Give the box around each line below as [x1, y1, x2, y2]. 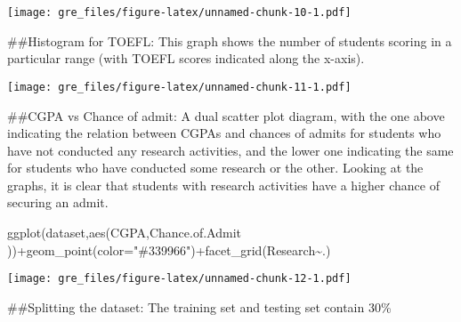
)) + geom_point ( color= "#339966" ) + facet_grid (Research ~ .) [7, 240, 331, 259]
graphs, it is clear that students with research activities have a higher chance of [7, 175, 440, 194]
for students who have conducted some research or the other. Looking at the [7, 158, 424, 177]
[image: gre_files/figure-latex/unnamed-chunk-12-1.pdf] [7, 272, 352, 286]
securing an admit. [7, 193, 109, 212]
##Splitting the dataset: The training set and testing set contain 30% [7, 297, 392, 316]
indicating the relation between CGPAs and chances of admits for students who [7, 124, 441, 142]
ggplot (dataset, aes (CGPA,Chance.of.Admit [7, 223, 241, 242]
